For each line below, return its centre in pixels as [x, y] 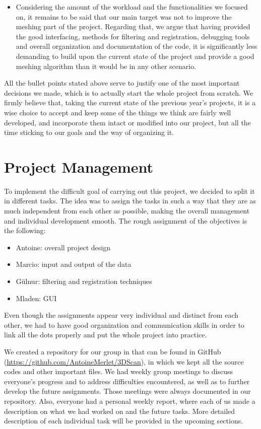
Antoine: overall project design [63, 247]
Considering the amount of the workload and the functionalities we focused [132, 7]
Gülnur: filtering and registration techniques [84, 281]
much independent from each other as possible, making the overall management [127, 211]
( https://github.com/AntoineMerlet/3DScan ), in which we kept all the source [124, 361]
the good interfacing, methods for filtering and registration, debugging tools [133, 36]
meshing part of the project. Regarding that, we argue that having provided [133, 26]
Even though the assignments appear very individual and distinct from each [121, 315]
